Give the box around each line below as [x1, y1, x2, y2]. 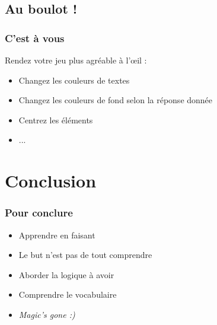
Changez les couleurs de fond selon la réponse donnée [18, 94, 213, 106]
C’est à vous [5, 30, 65, 45]
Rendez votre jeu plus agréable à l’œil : [5, 54, 147, 66]
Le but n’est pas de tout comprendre [18, 248, 152, 261]
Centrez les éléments [18, 113, 93, 126]
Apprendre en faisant [18, 228, 95, 241]
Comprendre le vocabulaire [18, 288, 117, 301]
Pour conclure [5, 205, 73, 220]
